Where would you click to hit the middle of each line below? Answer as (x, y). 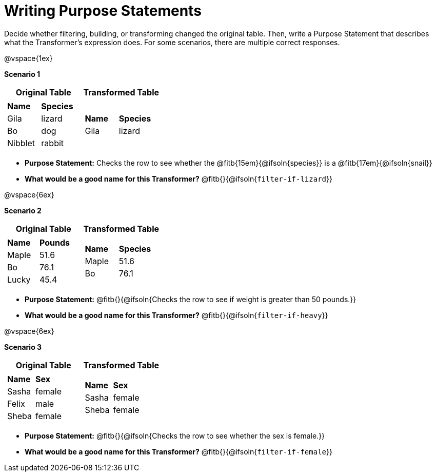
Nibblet (21, 143)
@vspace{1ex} (28, 58)
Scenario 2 (23, 210)
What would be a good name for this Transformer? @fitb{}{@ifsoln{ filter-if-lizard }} (179, 179)
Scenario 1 (22, 74)
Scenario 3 (23, 347)
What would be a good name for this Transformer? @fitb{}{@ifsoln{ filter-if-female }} (179, 451)
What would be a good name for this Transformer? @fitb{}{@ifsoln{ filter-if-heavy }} (176, 315)
